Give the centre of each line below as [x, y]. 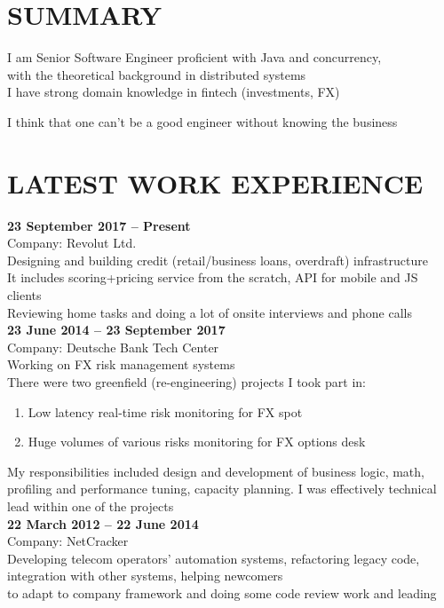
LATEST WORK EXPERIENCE [215, 182]
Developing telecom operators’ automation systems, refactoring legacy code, [214, 558]
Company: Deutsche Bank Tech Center [113, 347]
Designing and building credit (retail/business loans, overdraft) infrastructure [218, 260]
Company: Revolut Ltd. [72, 243]
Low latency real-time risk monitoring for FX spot [165, 411]
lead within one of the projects [91, 505]
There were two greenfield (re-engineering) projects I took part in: [186, 381]
